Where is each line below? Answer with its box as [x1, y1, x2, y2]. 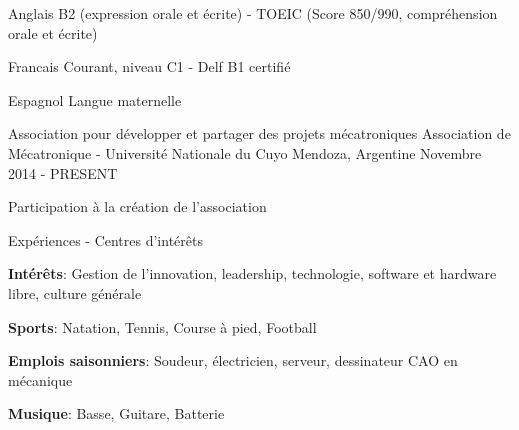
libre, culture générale [8, 282, 142, 303]
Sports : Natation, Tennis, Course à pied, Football [8, 316, 317, 337]
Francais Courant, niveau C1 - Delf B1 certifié [8, 56, 291, 77]
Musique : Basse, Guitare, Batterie [8, 403, 225, 424]
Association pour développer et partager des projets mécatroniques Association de [8, 123, 511, 144]
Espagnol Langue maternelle [8, 89, 182, 110]
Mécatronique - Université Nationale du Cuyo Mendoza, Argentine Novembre [8, 142, 482, 163]
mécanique [8, 369, 73, 390]
